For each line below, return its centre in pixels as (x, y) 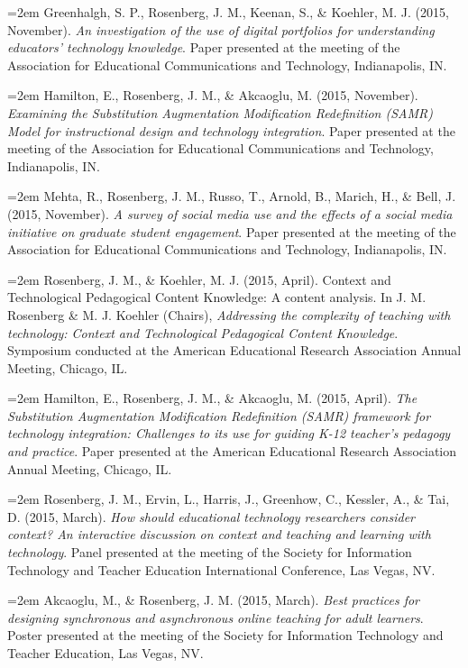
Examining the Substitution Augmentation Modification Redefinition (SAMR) (220, 112)
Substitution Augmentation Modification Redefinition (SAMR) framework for (219, 415)
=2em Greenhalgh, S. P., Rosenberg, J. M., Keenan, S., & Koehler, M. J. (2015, (228, 12)
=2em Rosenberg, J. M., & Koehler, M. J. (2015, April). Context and (199, 279)
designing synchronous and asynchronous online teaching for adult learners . (216, 617)
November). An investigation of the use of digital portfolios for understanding (221, 29)
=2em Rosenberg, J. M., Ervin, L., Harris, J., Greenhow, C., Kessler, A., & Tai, (229, 499)
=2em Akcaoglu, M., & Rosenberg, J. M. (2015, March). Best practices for (213, 600)
